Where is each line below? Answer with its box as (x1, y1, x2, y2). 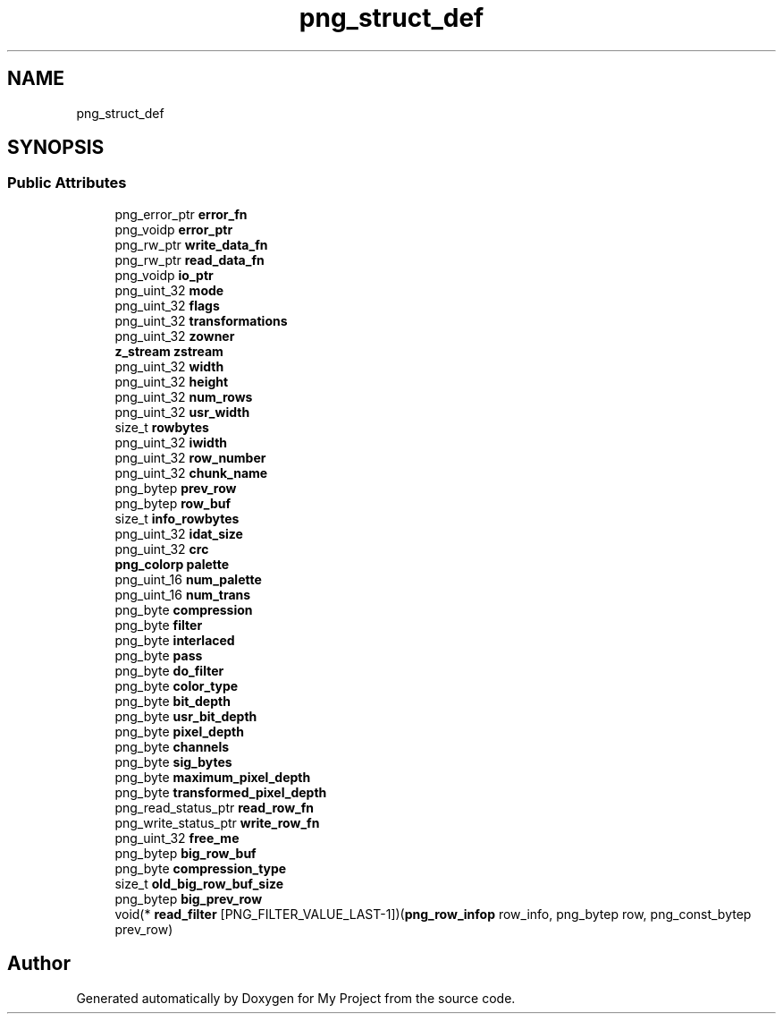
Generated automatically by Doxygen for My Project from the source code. (76, 990, 516, 1006)
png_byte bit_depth (114, 693, 231, 709)
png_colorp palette (114, 556, 230, 572)
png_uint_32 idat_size (114, 525, 243, 541)
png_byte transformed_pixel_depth (114, 784, 327, 800)
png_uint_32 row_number (114, 449, 266, 465)
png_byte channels (114, 738, 230, 754)
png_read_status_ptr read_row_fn (114, 799, 314, 815)
